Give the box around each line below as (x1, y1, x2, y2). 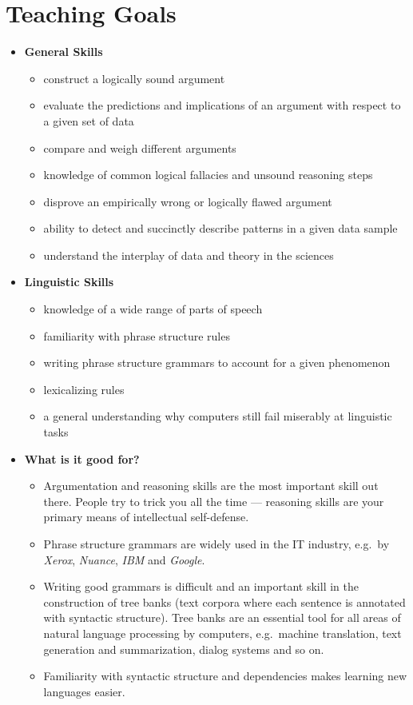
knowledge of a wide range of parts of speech (43, 301, 263, 317)
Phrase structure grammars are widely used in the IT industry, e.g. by (43, 536, 390, 552)
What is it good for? (24, 450, 140, 467)
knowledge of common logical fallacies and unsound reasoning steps (43, 166, 373, 183)
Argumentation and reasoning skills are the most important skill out (43, 477, 379, 494)
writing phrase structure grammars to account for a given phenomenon (43, 354, 391, 371)
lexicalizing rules (43, 380, 125, 397)
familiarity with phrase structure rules (43, 327, 230, 344)
